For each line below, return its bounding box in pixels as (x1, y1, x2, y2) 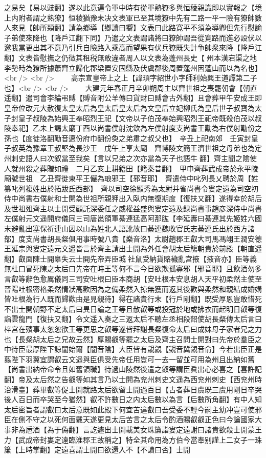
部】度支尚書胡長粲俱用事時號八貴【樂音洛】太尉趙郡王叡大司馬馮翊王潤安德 (4, 233, 262, 244)
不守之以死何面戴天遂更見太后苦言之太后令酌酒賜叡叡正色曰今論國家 (25, 414, 255, 425)
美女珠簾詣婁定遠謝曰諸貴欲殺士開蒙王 (132, 424, 262, 434)
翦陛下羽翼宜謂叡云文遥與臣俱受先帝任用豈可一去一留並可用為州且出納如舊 (4, 353, 255, 364)
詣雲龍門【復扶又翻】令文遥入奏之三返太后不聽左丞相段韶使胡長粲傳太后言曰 (4, 313, 262, 324)
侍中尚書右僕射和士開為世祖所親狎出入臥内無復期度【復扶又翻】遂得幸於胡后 (4, 193, 262, 204)
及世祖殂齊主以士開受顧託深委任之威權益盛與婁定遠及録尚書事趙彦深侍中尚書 (4, 203, 262, 213)
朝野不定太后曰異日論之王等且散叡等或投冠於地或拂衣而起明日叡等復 (32, 303, 262, 314)
